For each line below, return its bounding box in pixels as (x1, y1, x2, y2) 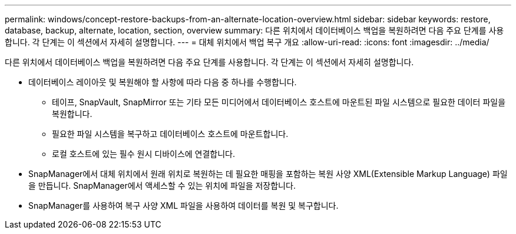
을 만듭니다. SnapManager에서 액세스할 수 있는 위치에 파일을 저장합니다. (28, 180, 296, 190)
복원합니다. (52, 109, 92, 119)
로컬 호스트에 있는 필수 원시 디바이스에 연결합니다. (52, 149, 236, 159)
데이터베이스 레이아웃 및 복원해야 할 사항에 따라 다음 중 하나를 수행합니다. (28, 77, 297, 87)
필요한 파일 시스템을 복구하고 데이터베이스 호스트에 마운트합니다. (52, 129, 289, 139)
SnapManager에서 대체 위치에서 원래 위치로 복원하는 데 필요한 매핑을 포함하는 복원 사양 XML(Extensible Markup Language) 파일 (28, 169, 508, 179)
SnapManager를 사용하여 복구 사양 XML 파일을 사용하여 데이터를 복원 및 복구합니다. (28, 200, 339, 210)
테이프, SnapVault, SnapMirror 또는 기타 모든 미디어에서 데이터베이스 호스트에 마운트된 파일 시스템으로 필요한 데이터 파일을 (52, 97, 506, 107)
